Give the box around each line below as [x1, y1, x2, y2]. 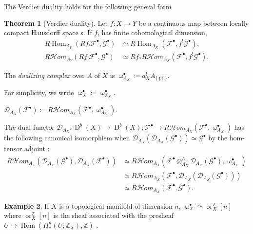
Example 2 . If [4, 200, 49, 211]
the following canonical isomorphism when [4, 133, 130, 143]
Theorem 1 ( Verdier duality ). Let [4, 18, 108, 28]
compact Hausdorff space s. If [4, 27, 92, 38]
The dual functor [4, 122, 55, 132]
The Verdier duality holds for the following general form [4, 1, 172, 11]
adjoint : [24, 143, 50, 154]
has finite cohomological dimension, [101, 27, 207, 38]
